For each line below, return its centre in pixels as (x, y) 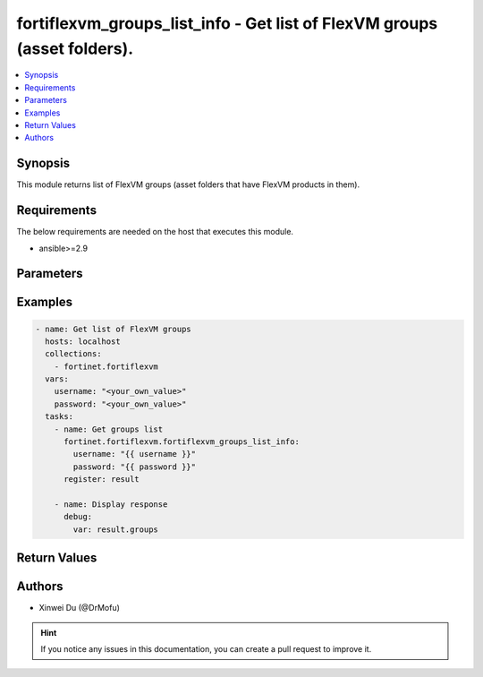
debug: (78, 517)
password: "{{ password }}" (135, 467)
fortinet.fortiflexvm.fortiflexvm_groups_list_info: (182, 442)
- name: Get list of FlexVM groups (113, 329)
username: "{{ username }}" (135, 454)
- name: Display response (111, 504)
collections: (73, 354)
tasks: (59, 417)
